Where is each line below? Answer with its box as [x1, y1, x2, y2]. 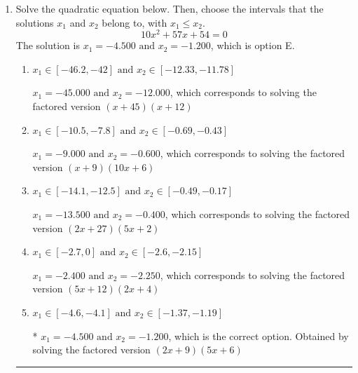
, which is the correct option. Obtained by [168, 328, 349, 343]
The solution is [15, 38, 80, 53]
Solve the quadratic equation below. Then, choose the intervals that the [15, 1, 324, 15]
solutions [15, 15, 54, 29]
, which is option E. [210, 38, 295, 53]
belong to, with [102, 15, 167, 29]
